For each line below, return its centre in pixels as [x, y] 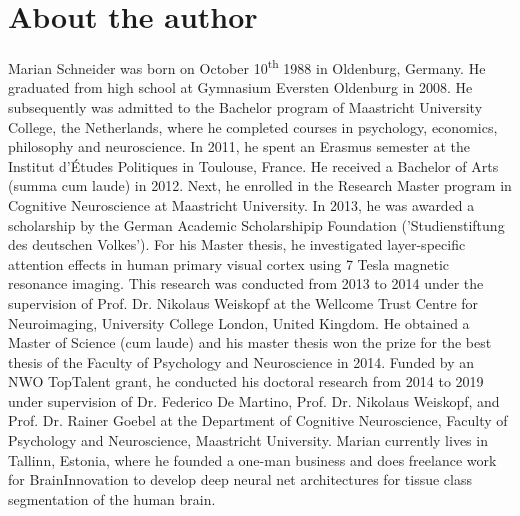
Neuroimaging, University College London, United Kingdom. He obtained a [239, 322]
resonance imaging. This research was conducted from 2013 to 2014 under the [246, 283]
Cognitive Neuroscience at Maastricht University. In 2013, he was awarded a [241, 204]
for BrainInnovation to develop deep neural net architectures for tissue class [240, 479]
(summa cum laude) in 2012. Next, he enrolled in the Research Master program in [260, 185]
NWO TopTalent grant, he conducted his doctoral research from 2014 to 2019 [246, 381]
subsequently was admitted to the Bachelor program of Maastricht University [245, 106]
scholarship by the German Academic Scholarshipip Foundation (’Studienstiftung [256, 224]
